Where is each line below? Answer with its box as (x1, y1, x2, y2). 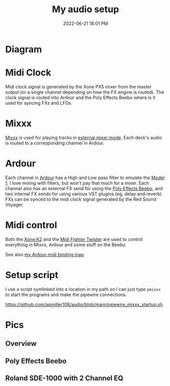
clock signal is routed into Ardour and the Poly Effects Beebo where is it (5, 94, 156, 100)
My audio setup (51, 4, 120, 15)
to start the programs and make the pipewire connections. (5, 291, 127, 298)
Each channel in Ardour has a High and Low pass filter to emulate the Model (5, 174, 165, 181)
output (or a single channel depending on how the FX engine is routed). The (5, 89, 164, 95)
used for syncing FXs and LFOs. (5, 100, 73, 106)
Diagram (5, 43, 42, 55)
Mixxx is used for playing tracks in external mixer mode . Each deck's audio (5, 134, 162, 140)
